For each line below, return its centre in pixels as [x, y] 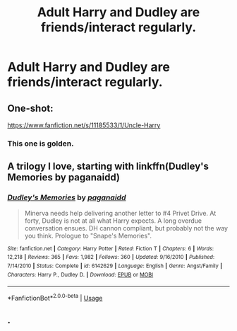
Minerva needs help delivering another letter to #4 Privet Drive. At [120, 213]
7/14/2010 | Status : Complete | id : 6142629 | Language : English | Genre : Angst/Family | [115, 266]
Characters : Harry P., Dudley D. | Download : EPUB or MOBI [80, 274]
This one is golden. [41, 144]
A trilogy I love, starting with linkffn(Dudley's [108, 167]
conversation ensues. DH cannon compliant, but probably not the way [126, 228]
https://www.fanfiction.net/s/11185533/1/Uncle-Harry [84, 125]
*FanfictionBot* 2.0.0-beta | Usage [55, 297]
